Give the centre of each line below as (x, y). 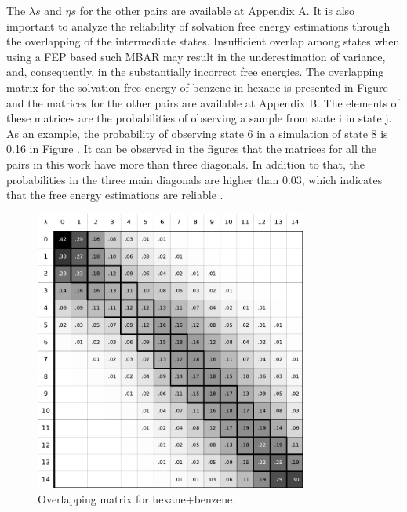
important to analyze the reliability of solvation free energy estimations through (198, 25)
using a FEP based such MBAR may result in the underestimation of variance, (196, 56)
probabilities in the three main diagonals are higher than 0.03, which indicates (194, 179)
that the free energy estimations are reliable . (115, 195)
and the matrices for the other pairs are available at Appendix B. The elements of (203, 102)
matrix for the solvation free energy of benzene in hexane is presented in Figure (197, 87)
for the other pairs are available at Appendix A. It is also (217, 10)
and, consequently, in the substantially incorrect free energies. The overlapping (195, 72)
